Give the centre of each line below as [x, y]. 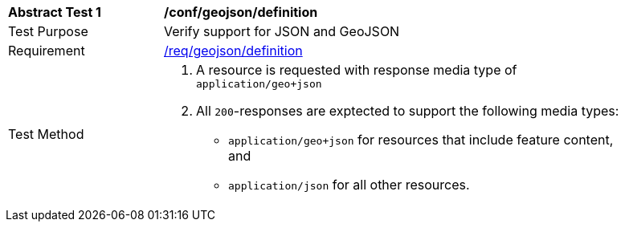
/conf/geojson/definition [241, 12]
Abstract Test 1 [55, 12]
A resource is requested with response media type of [357, 70]
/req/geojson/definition [233, 51]
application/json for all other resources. [349, 185]
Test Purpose [48, 31]
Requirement [47, 51]
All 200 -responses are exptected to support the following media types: [408, 111]
